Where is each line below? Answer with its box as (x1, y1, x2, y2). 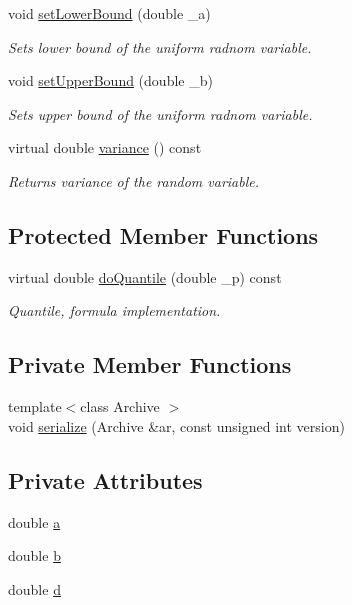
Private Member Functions (8, 349, 292, 380)
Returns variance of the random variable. (8, 170, 260, 191)
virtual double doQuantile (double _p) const (8, 266, 282, 287)
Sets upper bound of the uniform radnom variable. (8, 103, 313, 124)
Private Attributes (8, 464, 203, 495)
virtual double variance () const (8, 137, 202, 158)
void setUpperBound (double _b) (8, 70, 213, 91)
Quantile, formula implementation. (8, 300, 221, 321)
